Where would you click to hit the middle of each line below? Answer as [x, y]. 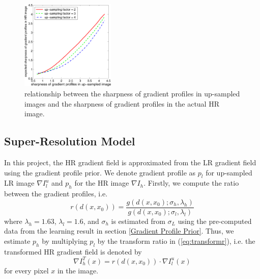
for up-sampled [229, 172]
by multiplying [65, 240]
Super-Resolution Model [70, 141]
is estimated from [138, 221]
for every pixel [26, 270]
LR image [19, 183]
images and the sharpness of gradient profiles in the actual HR [122, 103]
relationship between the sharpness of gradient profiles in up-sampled [132, 93]
